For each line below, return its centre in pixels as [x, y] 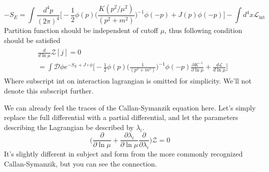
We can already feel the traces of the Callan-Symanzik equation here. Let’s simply [130, 107]
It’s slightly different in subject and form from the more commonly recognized [123, 154]
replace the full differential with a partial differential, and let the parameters [121, 117]
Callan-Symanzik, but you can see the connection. [80, 163]
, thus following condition [203, 30]
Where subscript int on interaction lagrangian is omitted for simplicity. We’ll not [128, 81]
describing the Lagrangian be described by [69, 127]
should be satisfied [32, 40]
